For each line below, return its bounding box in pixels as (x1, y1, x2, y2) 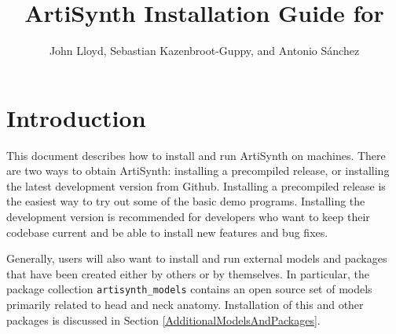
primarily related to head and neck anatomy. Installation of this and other (6, 296, 364, 313)
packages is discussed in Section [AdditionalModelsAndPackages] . (6, 311, 321, 328)
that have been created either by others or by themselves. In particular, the (6, 265, 370, 281)
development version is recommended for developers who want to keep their (6, 209, 370, 225)
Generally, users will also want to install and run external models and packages (6, 250, 387, 267)
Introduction (6, 101, 146, 133)
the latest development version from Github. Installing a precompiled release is (6, 177, 386, 194)
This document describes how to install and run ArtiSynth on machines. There (6, 147, 386, 163)
